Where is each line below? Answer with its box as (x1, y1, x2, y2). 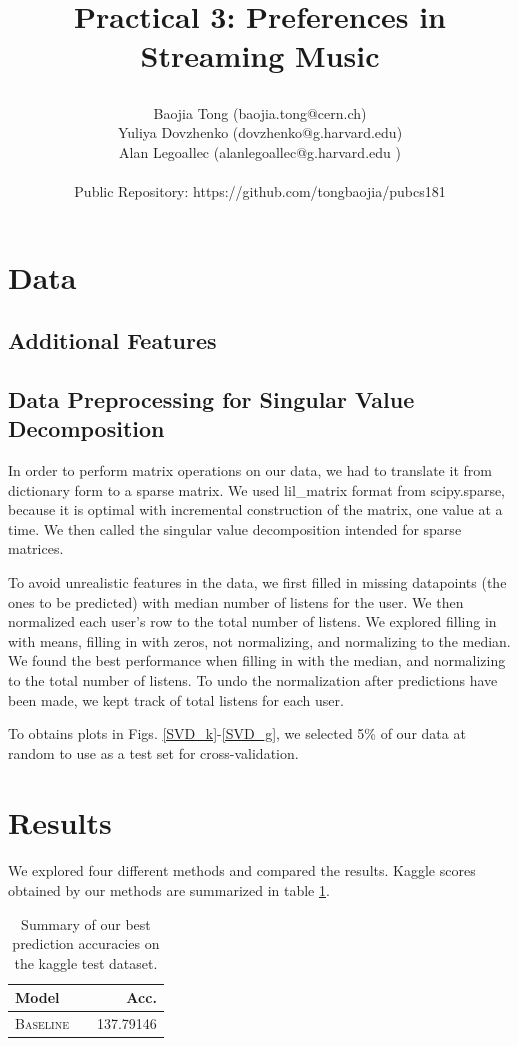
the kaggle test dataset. (14, 952, 158, 973)
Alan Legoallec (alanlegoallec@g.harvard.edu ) (119, 141, 401, 162)
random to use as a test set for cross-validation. (8, 742, 299, 763)
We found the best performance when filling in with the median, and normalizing (8, 650, 506, 671)
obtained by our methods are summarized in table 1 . (8, 879, 330, 900)
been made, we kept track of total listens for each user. (8, 689, 344, 710)
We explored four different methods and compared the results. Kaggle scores (8, 860, 476, 881)
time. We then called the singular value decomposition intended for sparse (8, 518, 462, 539)
